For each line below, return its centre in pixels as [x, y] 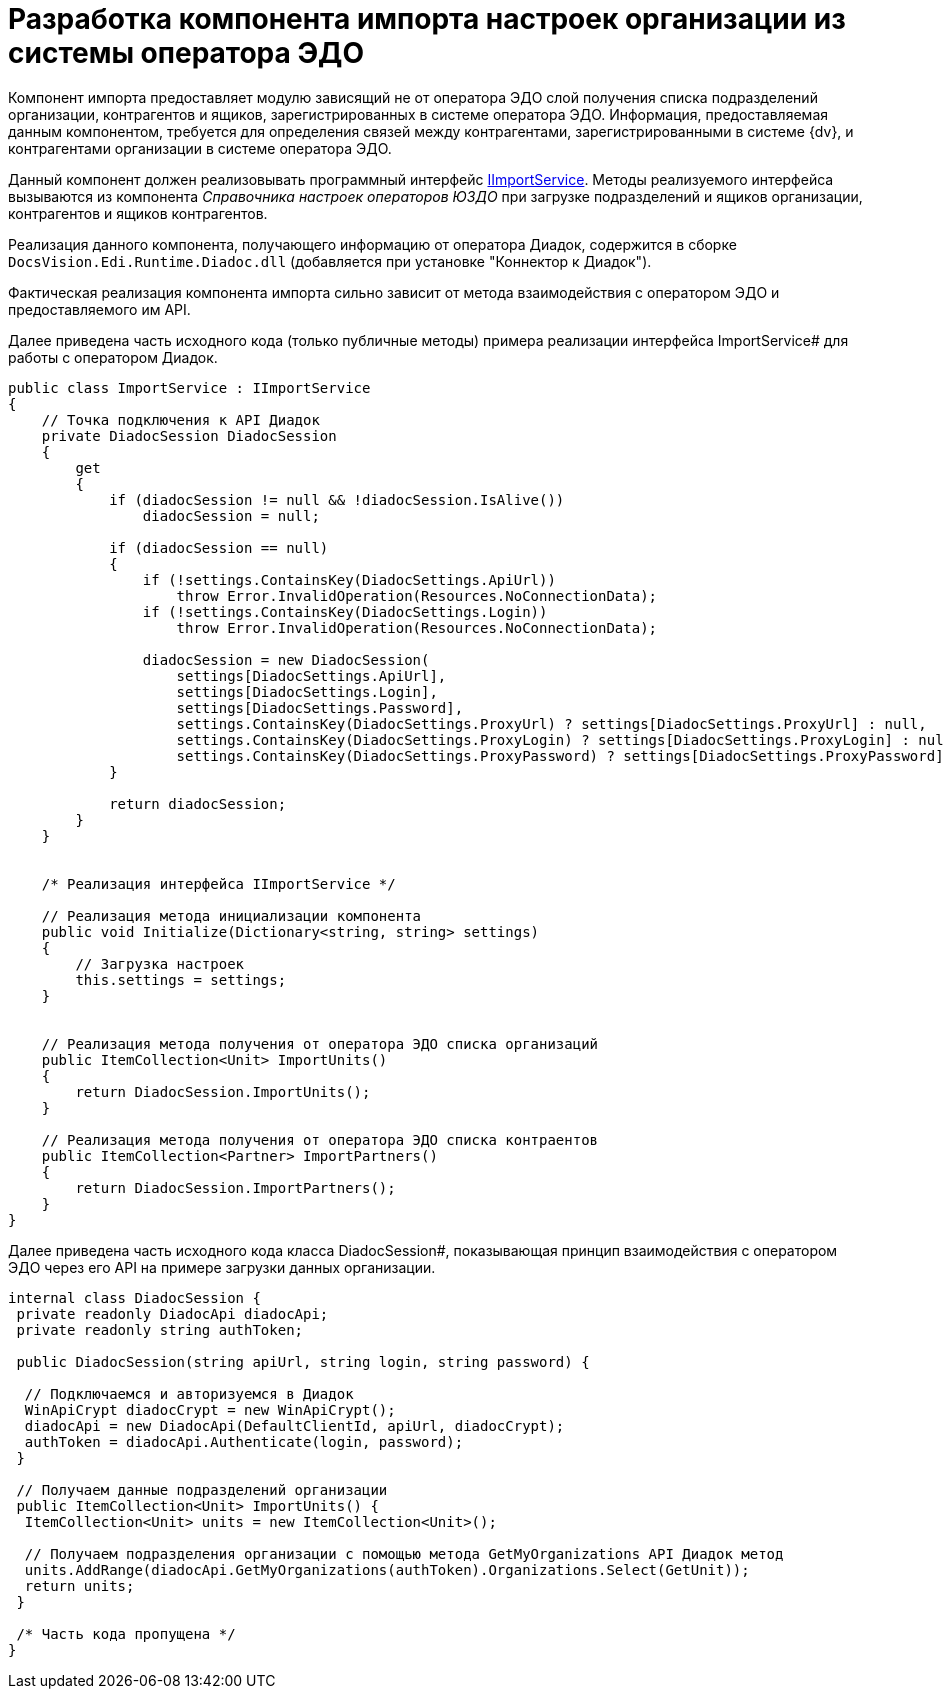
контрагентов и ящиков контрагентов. [138, 213]
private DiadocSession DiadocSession [189, 435]
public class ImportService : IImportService [189, 387]
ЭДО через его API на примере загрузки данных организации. [222, 1267]
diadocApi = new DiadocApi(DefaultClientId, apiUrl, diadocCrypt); [294, 1425]
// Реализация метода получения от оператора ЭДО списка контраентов [320, 1139]
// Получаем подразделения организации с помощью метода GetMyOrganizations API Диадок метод [404, 1553]
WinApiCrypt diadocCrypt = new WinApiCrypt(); [210, 1409]
